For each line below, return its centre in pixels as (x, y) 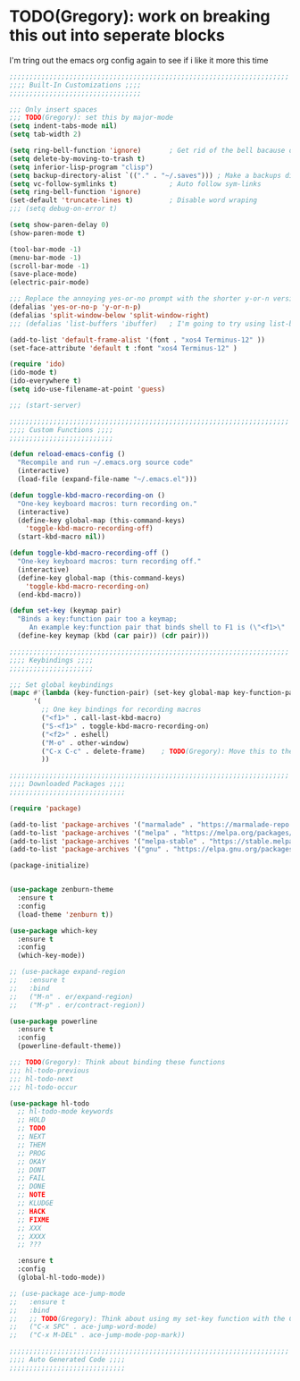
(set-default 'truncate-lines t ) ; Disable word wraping (133, 200)
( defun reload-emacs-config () (67, 454)
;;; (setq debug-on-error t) (63, 209)
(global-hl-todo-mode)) (61, 1278)
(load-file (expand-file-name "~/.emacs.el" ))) (108, 479)
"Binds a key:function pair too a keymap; (97, 619)
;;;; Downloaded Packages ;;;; (67, 784)
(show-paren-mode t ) (48, 233)
